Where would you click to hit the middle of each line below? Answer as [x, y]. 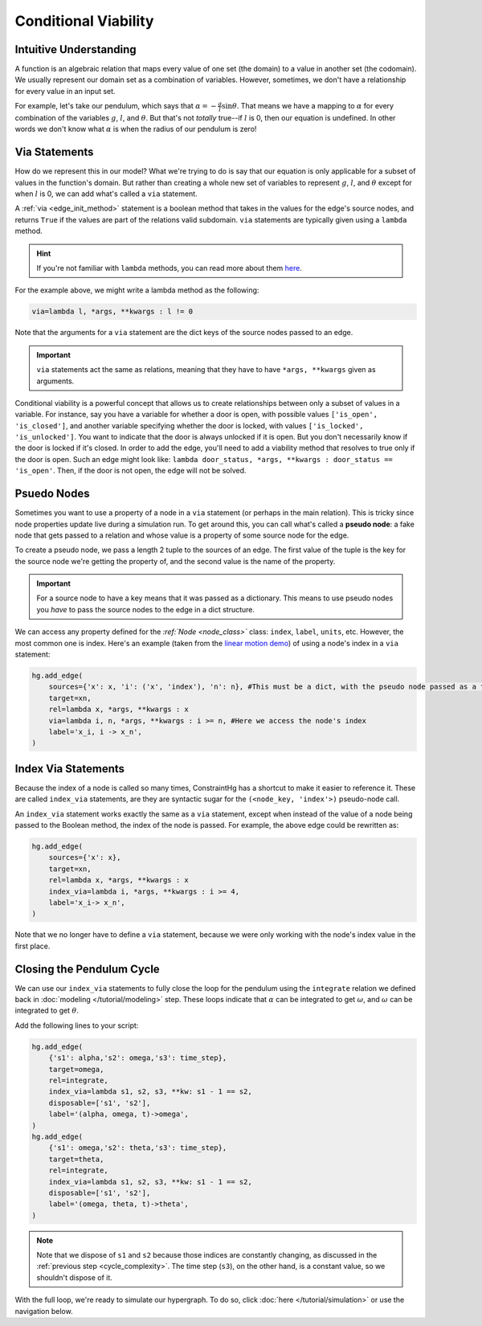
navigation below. [44, 1311]
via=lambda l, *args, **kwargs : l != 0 [112, 312]
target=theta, [76, 1159]
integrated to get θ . [47, 1011]
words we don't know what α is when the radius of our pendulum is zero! [136, 129]
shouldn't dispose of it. [74, 1277]
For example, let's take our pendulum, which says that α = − [116, 106]
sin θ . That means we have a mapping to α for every [307, 106]
